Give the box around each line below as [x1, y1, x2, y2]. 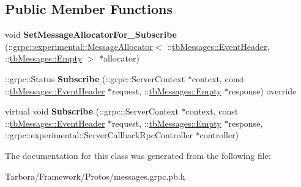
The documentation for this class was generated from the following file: [5, 149, 271, 161]
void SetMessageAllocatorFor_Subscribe [5, 28, 177, 41]
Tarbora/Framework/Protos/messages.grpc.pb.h [5, 169, 185, 182]
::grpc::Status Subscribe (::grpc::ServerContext [5, 72, 185, 85]
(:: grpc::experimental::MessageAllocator [5, 40, 153, 52]
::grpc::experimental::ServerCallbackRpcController [5, 129, 193, 141]
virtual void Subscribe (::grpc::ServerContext [5, 105, 179, 118]
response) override [228, 84, 297, 97]
